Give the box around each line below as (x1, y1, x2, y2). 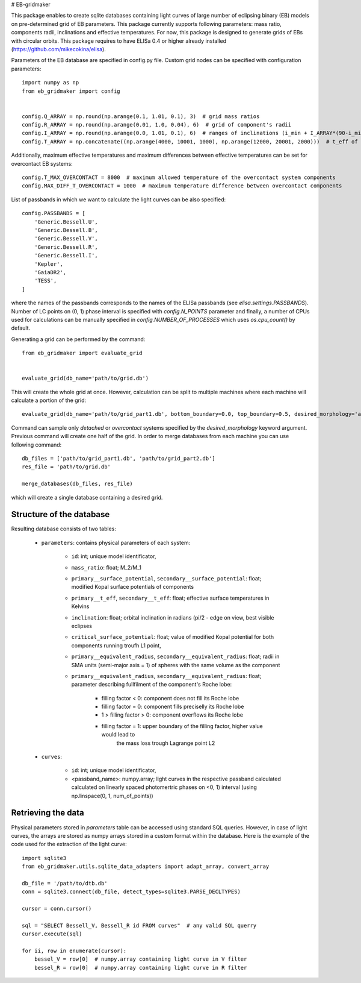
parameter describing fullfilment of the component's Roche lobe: (71, 681, 232, 688)
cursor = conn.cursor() (22, 905, 92, 912)
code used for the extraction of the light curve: (11, 841, 127, 848)
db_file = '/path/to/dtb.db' (22, 880, 108, 887)
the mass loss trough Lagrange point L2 (116, 739, 215, 747)
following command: (11, 441, 62, 448)
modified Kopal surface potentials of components (71, 583, 194, 591)
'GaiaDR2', (34, 269, 67, 275)
